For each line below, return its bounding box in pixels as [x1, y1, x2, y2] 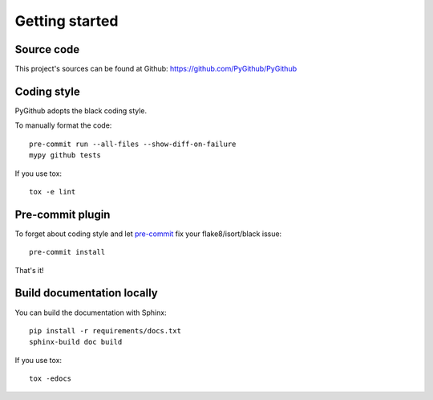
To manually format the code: [14, 120, 112, 130]
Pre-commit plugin [14, 207, 111, 221]
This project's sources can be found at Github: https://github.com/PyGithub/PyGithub [14, 64, 297, 74]
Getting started [14, 12, 119, 30]
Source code [14, 43, 80, 56]
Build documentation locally [14, 286, 158, 300]
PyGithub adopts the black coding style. [14, 105, 148, 116]
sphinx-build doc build [29, 337, 123, 347]
